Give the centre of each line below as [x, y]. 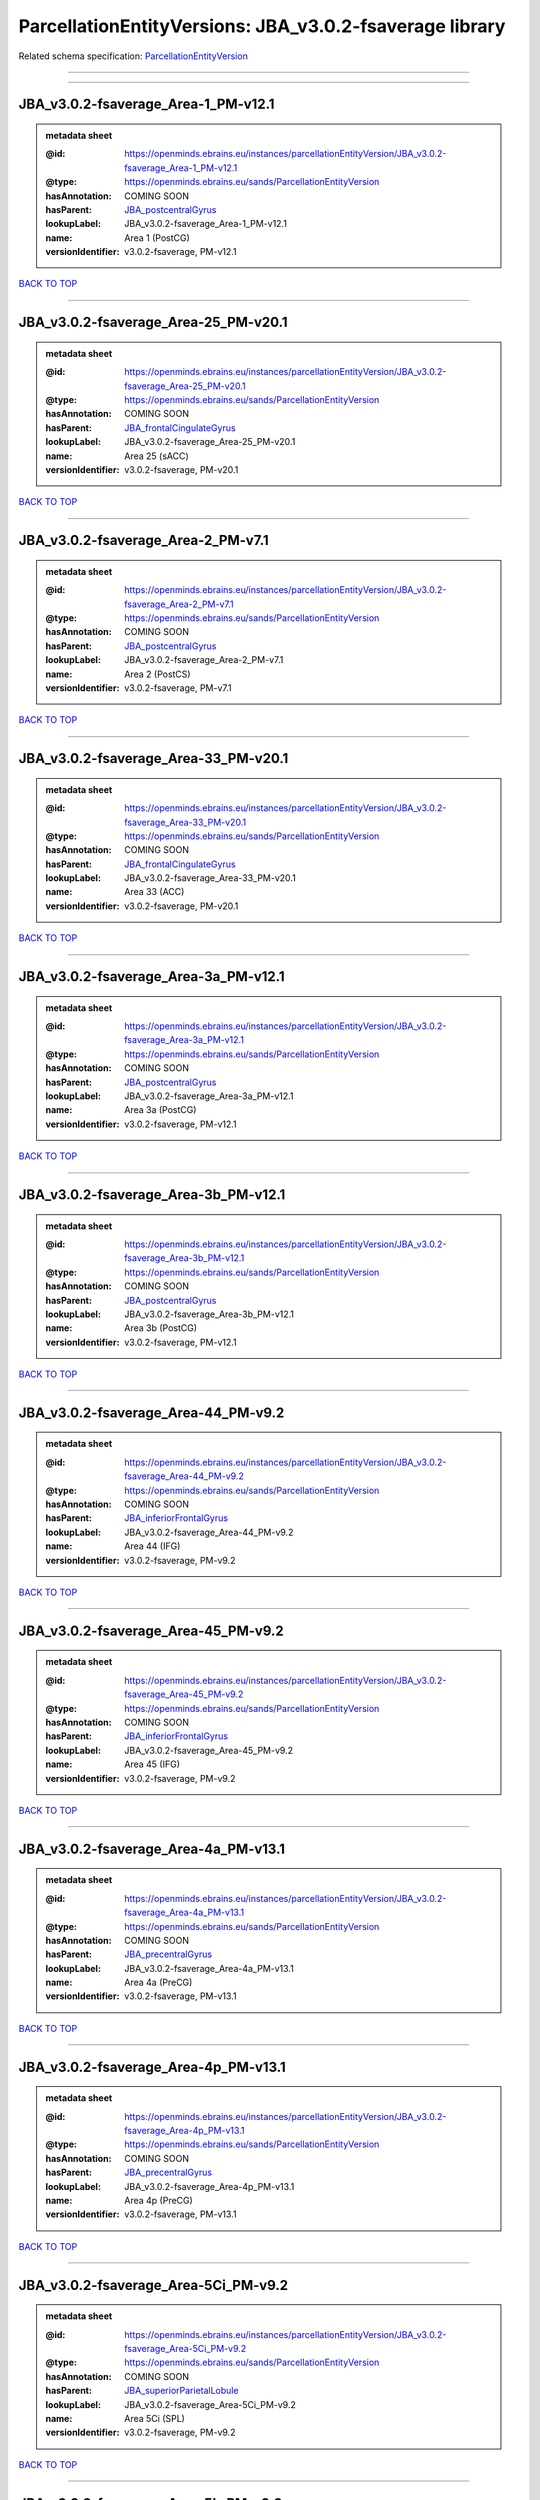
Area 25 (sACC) [156, 456]
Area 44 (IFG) [152, 1546]
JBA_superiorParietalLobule [181, 2391]
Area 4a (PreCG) [158, 1982]
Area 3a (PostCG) [160, 1110]
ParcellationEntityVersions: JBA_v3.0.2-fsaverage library [262, 26]
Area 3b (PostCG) [161, 1328]
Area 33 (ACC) [154, 892]
